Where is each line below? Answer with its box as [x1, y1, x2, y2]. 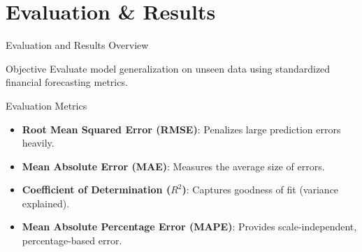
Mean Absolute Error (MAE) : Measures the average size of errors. [22, 158, 325, 173]
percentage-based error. [22, 233, 122, 248]
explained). [22, 195, 70, 210]
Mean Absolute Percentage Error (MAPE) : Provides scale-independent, [22, 219, 357, 234]
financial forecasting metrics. [6, 75, 128, 89]
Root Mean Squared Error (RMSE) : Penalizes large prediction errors [22, 121, 341, 136]
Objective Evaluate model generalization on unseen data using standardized [6, 61, 331, 75]
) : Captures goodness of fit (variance [182, 182, 339, 197]
